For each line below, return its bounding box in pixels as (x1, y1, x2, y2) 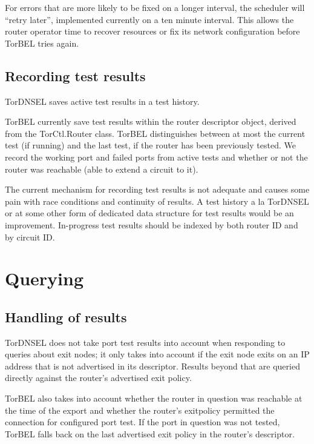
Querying (5, 266, 84, 291)
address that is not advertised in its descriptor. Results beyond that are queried (5, 359, 300, 372)
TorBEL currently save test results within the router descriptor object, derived (5, 115, 296, 128)
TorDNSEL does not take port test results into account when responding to (5, 336, 286, 348)
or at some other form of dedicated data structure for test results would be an (5, 207, 294, 219)
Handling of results (5, 307, 127, 326)
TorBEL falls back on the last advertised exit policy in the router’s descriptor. (5, 427, 295, 440)
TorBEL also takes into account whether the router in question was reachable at (5, 392, 303, 405)
